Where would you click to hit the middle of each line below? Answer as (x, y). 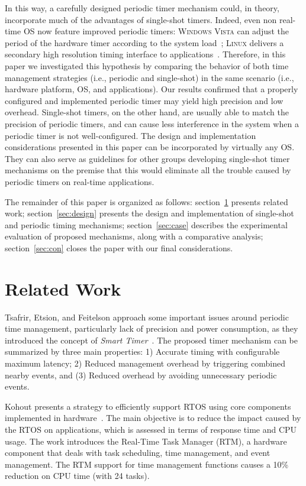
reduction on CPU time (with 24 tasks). (77, 476)
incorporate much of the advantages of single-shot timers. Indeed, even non (141, 19)
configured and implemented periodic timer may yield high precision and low (144, 100)
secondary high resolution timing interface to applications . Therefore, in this (145, 54)
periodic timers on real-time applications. (80, 181)
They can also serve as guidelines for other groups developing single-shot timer (147, 158)
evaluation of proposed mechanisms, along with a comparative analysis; (134, 236)
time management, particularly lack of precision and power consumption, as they (152, 328)
